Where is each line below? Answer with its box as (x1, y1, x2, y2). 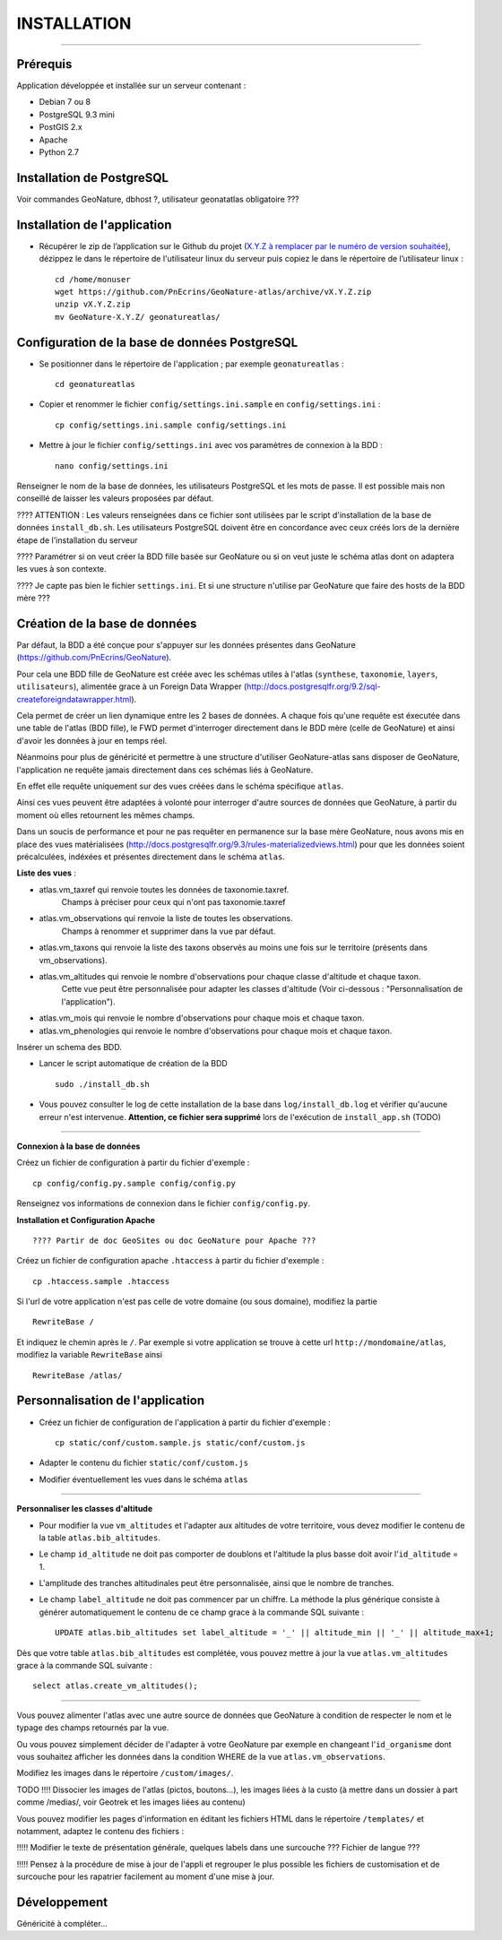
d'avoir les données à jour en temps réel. (16, 735, 168, 746)
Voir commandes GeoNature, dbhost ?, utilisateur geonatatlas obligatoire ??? (16, 194, 299, 204)
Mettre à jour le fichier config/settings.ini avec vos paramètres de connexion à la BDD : (39, 440, 383, 451)
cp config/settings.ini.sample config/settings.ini (55, 419, 287, 430)
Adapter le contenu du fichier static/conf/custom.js (39, 1457, 249, 1469)
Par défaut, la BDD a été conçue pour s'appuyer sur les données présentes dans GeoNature (16, 640, 356, 651)
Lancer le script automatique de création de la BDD (39, 1058, 228, 1069)
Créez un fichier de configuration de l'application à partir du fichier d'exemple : (39, 1417, 331, 1427)
